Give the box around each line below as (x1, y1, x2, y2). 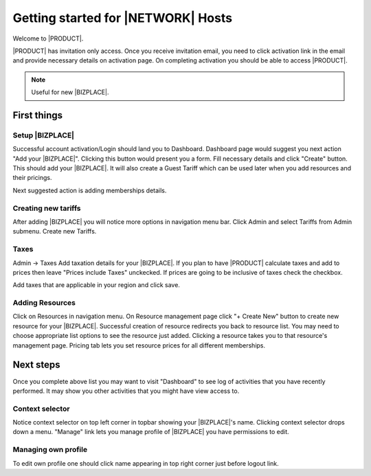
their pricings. (12, 174, 52, 182)
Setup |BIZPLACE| (12, 131, 75, 140)
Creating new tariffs (12, 203, 82, 213)
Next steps (12, 359, 60, 371)
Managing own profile (12, 445, 88, 455)
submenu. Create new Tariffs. (12, 227, 97, 236)
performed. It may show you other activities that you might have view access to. (12, 387, 240, 395)
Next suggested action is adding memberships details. (12, 186, 167, 194)
